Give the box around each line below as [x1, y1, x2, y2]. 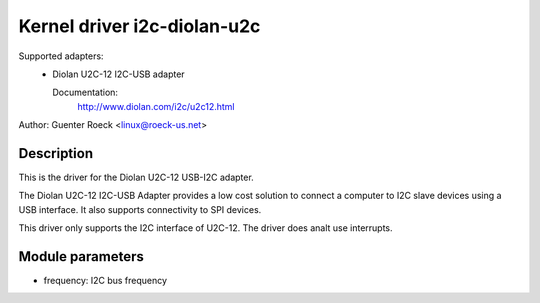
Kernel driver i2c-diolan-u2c [18, 15, 261, 37]
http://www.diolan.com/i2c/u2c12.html [77, 100, 235, 112]
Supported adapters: [18, 50, 104, 62]
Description [18, 145, 94, 162]
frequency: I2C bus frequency [43, 275, 168, 287]
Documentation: [52, 86, 119, 99]
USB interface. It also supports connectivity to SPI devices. [18, 203, 262, 215]
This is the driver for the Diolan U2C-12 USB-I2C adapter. [18, 171, 254, 184]
